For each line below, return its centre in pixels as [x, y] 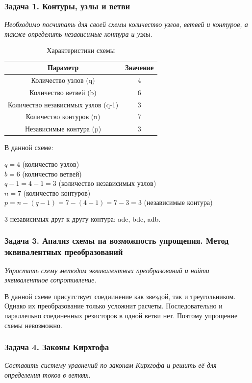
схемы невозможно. [33, 325]
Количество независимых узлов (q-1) [63, 104]
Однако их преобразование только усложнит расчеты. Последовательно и [113, 306]
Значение [139, 67]
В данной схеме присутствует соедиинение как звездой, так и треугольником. [120, 296]
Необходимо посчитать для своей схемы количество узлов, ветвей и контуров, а [126, 24]
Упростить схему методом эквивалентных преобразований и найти [107, 270]
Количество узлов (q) [63, 80]
